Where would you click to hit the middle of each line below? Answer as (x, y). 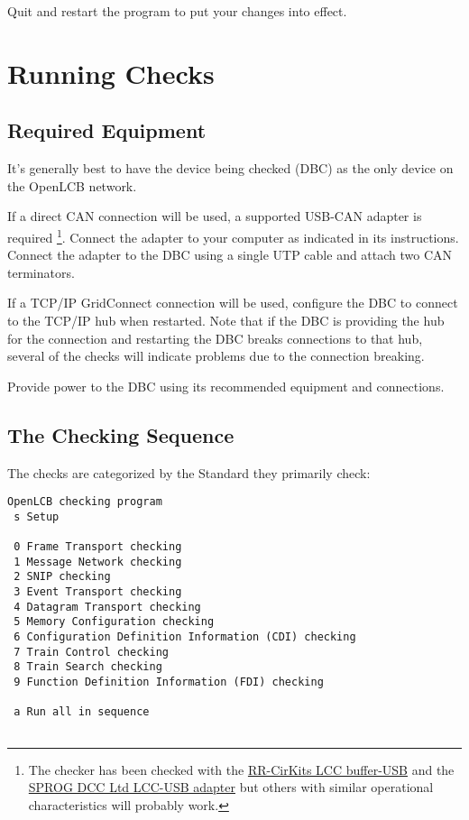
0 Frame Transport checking (98, 547)
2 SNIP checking (62, 577)
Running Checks (111, 73)
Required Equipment (107, 130)
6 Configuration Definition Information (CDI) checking (185, 637)
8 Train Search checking (88, 667)
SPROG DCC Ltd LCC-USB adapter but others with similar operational (231, 787)
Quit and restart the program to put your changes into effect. (177, 11)
